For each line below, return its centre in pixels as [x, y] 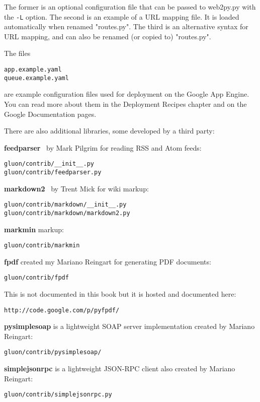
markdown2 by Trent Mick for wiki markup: [76, 188]
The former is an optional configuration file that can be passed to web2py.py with [130, 7]
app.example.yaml [33, 70]
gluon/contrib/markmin [42, 246]
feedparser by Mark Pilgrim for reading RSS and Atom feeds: [103, 147]
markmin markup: [34, 229]
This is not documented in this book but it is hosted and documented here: [120, 294]
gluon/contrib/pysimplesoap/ [53, 352]
